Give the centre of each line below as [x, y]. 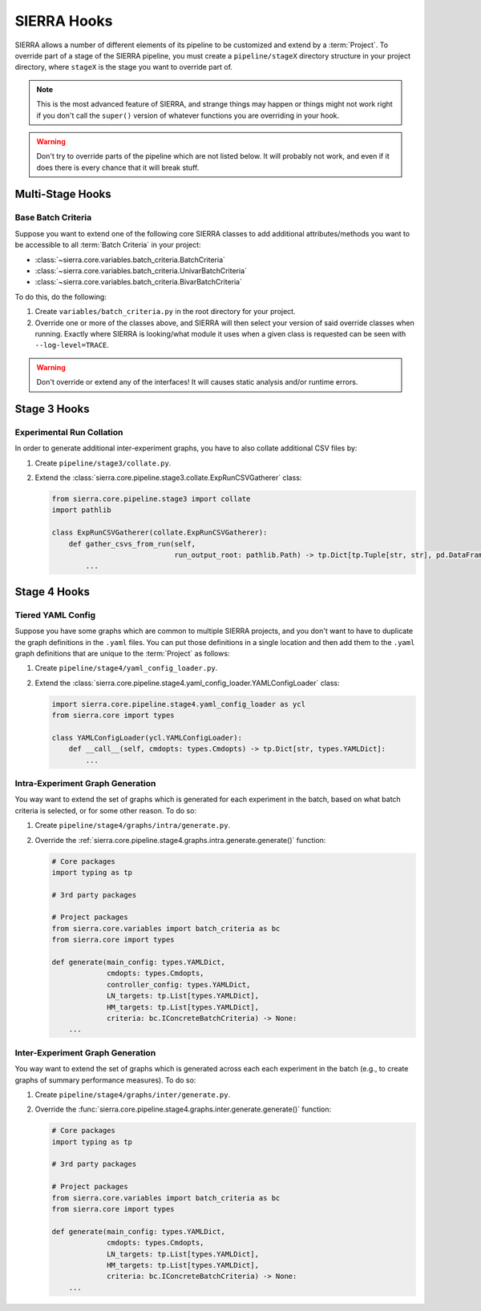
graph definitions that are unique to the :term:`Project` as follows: [122, 653]
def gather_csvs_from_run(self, [132, 544]
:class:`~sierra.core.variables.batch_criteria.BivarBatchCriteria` [138, 282]
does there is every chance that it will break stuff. [118, 167]
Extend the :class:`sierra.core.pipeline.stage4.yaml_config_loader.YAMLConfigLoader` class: [187, 683]
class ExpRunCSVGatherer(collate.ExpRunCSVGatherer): [160, 532]
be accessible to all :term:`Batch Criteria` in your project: [108, 245]
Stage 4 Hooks [53, 592]
